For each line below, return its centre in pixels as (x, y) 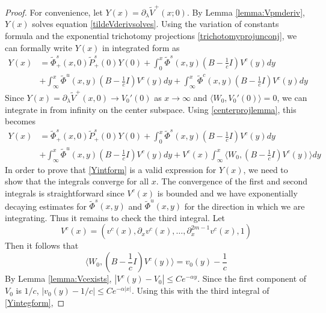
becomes (20, 121)
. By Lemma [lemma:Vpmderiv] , (246, 12)
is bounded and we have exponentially (227, 193)
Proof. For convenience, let (54, 12)
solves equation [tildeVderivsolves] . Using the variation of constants (155, 24)
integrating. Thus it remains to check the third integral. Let (115, 217)
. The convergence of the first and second (232, 181)
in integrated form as (141, 47)
